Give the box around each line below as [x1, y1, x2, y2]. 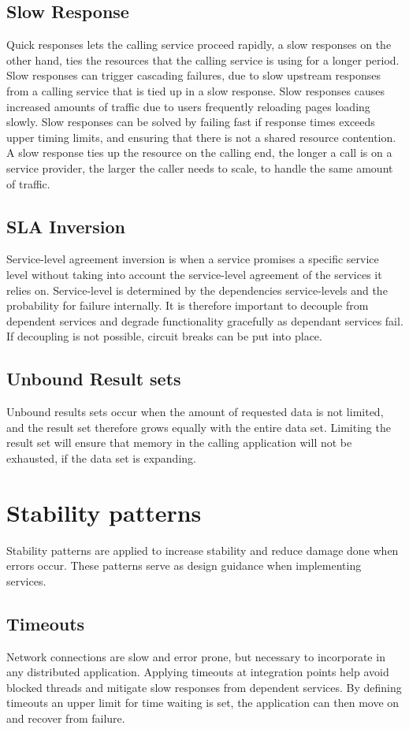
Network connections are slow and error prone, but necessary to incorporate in [6, 648, 385, 664]
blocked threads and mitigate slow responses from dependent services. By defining [6, 679, 402, 695]
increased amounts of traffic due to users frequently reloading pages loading [6, 98, 370, 114]
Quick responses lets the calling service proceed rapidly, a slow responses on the [6, 36, 392, 53]
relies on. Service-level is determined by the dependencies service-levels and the [6, 281, 388, 298]
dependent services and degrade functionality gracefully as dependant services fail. [6, 312, 403, 329]
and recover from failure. [6, 709, 125, 726]
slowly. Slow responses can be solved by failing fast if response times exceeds [6, 113, 375, 130]
